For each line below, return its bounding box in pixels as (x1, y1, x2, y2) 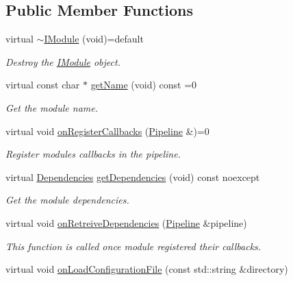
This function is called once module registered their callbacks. (5, 239, 262, 253)
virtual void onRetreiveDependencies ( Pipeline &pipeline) (5, 215, 247, 230)
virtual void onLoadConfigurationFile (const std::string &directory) (5, 262, 288, 276)
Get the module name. (5, 100, 99, 114)
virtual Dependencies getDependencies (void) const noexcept (5, 169, 260, 184)
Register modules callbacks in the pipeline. (5, 147, 181, 161)
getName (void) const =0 (90, 77, 197, 92)
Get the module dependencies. (5, 193, 129, 207)
